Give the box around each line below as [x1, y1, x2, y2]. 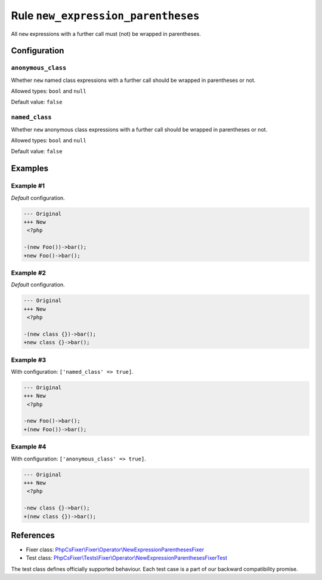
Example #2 [11, 268, 47, 277]
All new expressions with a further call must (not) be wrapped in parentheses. [11, 30, 201, 37]
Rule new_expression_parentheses [11, 9, 200, 22]
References [11, 530, 55, 541]
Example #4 [11, 442, 47, 451]
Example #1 [11, 182, 45, 190]
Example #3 [11, 356, 47, 364]
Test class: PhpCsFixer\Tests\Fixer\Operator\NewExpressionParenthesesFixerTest [26, 554, 228, 561]
